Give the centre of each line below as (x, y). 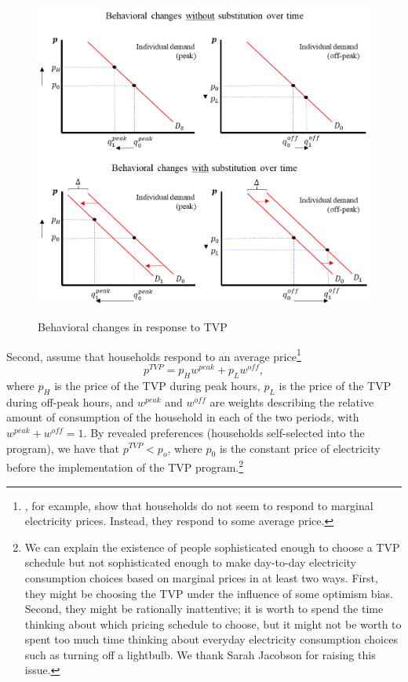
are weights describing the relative (292, 401)
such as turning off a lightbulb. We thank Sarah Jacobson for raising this (200, 654)
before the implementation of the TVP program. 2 (125, 466)
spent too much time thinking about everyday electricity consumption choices (211, 639)
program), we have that (63, 448)
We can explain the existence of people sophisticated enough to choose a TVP (212, 547)
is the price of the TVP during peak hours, (157, 385)
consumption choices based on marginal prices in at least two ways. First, (201, 577)
